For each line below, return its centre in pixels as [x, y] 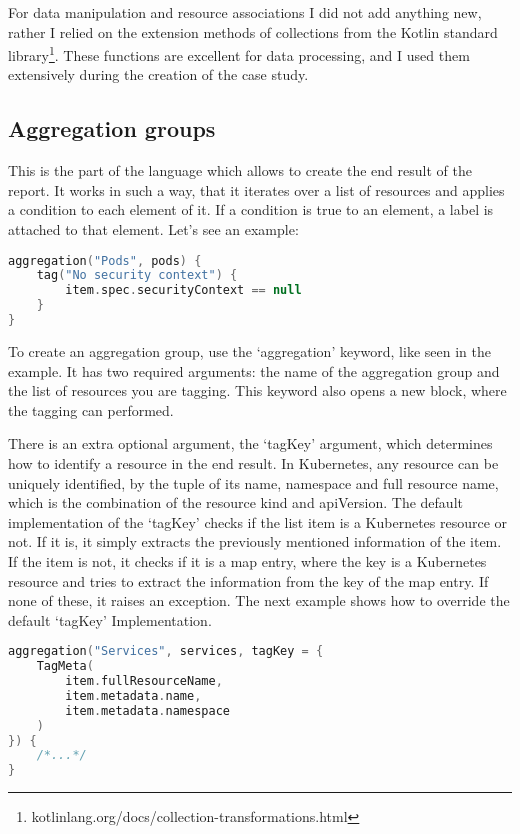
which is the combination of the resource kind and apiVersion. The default [235, 502]
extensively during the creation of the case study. [158, 74]
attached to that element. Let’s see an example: [153, 229]
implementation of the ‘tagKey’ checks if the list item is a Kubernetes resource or [258, 521]
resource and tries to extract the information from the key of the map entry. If [248, 580]
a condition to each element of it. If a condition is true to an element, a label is [251, 209]
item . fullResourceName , [144, 681]
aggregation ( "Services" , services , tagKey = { [166, 651]
